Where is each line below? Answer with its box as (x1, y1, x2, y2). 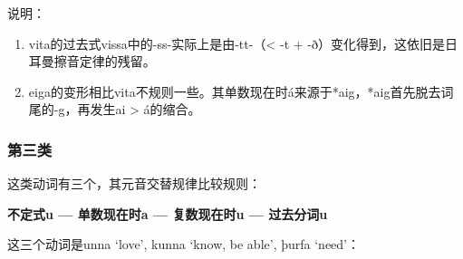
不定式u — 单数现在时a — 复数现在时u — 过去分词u (7, 204, 328, 223)
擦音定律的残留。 (53, 52, 156, 71)
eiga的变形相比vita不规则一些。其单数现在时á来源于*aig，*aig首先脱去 (28, 82, 441, 101)
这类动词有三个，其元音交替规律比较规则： (7, 174, 261, 193)
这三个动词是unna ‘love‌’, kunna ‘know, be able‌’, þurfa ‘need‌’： (7, 235, 360, 254)
